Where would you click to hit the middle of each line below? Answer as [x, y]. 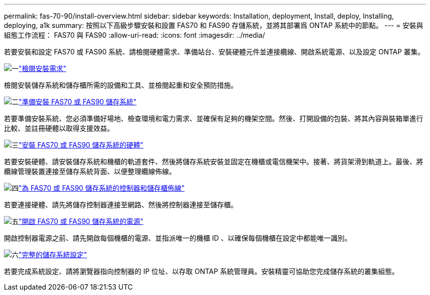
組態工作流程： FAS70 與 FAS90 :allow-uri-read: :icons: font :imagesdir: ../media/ [134, 35]
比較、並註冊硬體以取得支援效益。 [59, 128]
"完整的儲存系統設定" [53, 255]
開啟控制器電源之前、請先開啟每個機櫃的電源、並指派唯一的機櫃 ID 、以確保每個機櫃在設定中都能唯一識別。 [178, 238]
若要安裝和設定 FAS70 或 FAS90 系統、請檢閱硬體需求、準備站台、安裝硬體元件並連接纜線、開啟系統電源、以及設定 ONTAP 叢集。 [214, 52]
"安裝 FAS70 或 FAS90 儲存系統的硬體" [81, 145]
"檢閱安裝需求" [43, 68]
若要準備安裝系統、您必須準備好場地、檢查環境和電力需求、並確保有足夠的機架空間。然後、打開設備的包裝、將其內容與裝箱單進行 [214, 118]
